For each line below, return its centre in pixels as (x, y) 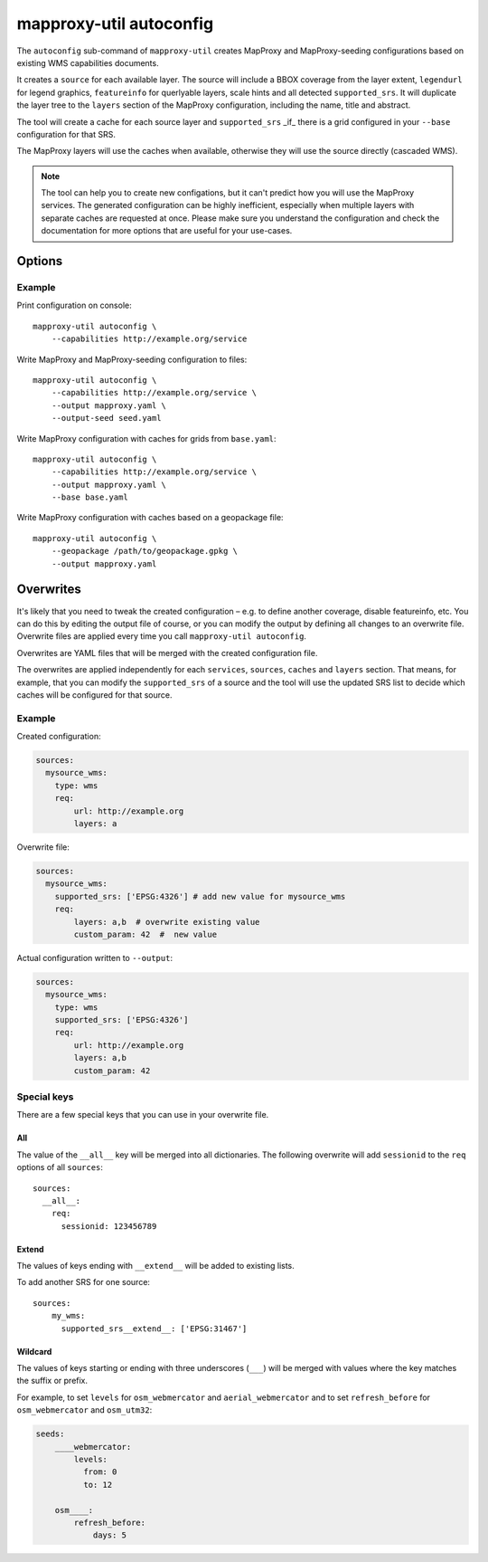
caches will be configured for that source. (94, 695)
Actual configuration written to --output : (95, 957)
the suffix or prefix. (52, 1381)
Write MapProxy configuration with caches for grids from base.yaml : (146, 438)
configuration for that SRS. (66, 134)
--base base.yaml (89, 497)
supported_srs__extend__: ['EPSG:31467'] (154, 1329)
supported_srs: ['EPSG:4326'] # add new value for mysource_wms (200, 896)
